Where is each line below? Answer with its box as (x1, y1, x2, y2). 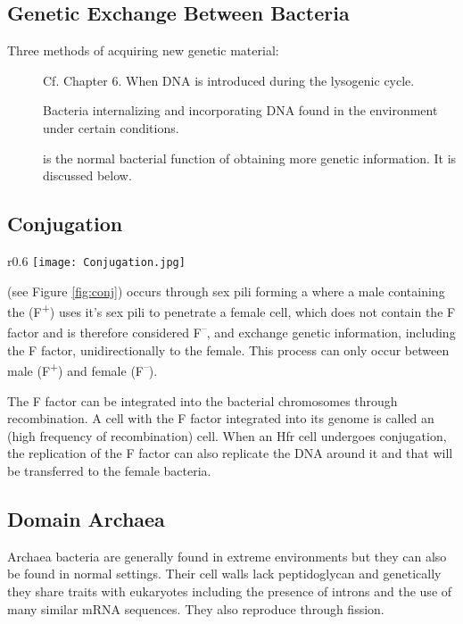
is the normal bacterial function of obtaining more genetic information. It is (43, 148, 457, 167)
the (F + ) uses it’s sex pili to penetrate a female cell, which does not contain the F (7, 300, 456, 320)
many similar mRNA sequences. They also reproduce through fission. (7, 599, 384, 618)
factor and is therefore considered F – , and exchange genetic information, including (7, 320, 456, 342)
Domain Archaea (7, 504, 165, 532)
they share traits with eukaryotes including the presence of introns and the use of (7, 581, 452, 600)
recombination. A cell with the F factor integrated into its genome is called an (7, 409, 434, 428)
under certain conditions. (43, 118, 179, 137)
